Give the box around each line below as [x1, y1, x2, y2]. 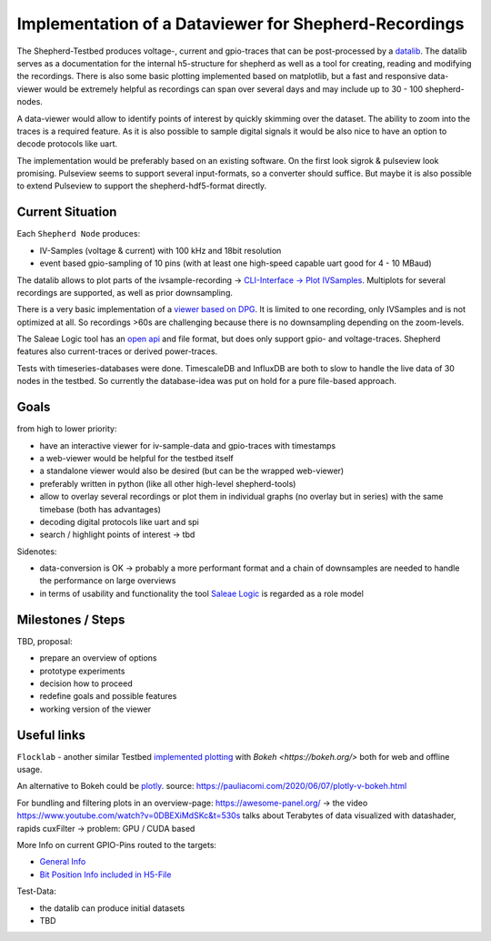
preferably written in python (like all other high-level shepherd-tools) [39, 478, 296, 489]
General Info [39, 856, 86, 867]
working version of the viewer [39, 703, 152, 714]
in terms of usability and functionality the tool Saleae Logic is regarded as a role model [39, 588, 364, 599]
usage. [16, 764, 43, 775]
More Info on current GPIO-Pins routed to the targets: [16, 839, 217, 850]
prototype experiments [39, 665, 125, 676]
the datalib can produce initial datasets [39, 902, 185, 914]
